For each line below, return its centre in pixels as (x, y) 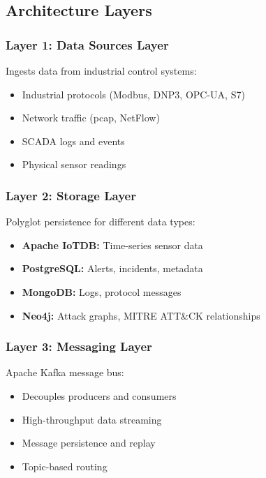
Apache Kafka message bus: (65, 372)
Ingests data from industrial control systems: (101, 70)
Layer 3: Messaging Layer (79, 346)
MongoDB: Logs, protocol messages (102, 291)
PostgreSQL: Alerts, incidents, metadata (112, 268)
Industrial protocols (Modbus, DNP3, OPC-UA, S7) (133, 94)
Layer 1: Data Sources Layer (87, 44)
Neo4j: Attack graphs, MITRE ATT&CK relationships (141, 315)
